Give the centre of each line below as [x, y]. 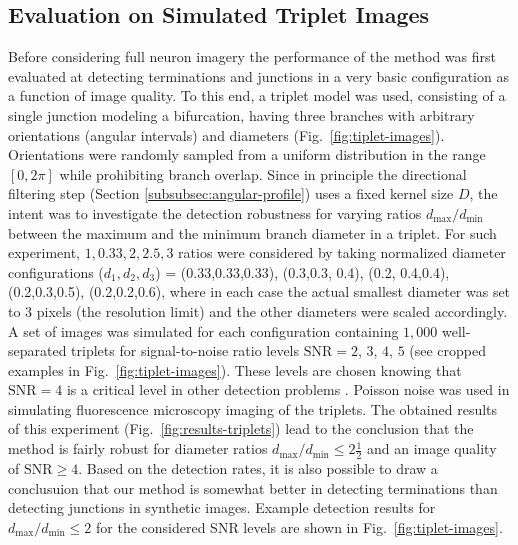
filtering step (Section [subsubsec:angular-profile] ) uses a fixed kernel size [231, 193]
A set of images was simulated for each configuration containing [203, 330]
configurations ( [56, 271]
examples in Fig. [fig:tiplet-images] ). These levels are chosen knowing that [235, 369]
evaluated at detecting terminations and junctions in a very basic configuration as [258, 75]
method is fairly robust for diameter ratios [138, 448]
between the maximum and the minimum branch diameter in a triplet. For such [252, 232]
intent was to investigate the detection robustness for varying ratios [215, 212]
